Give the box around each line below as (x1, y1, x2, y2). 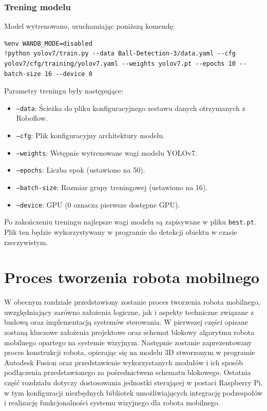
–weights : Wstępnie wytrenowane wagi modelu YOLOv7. (16, 147, 197, 158)
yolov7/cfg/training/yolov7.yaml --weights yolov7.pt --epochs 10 (4, 60, 236, 67)
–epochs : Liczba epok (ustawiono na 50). (16, 164, 145, 175)
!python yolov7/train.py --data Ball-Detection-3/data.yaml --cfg (4, 50, 236, 58)
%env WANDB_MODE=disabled (4, 40, 92, 47)
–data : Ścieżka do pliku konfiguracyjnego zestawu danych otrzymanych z (16, 102, 245, 113)
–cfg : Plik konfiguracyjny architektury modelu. (16, 130, 165, 141)
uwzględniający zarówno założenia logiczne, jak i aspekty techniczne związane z (4, 306, 254, 317)
